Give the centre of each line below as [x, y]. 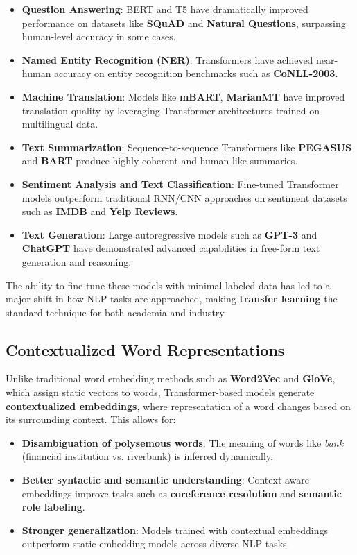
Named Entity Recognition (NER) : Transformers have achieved [167, 59]
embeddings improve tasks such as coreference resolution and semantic [182, 493]
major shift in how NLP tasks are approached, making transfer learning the [172, 299]
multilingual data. [60, 124]
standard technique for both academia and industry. [116, 312]
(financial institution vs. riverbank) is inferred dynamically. [147, 456]
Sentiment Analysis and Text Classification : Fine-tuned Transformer [180, 183]
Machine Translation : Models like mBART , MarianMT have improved [183, 96]
